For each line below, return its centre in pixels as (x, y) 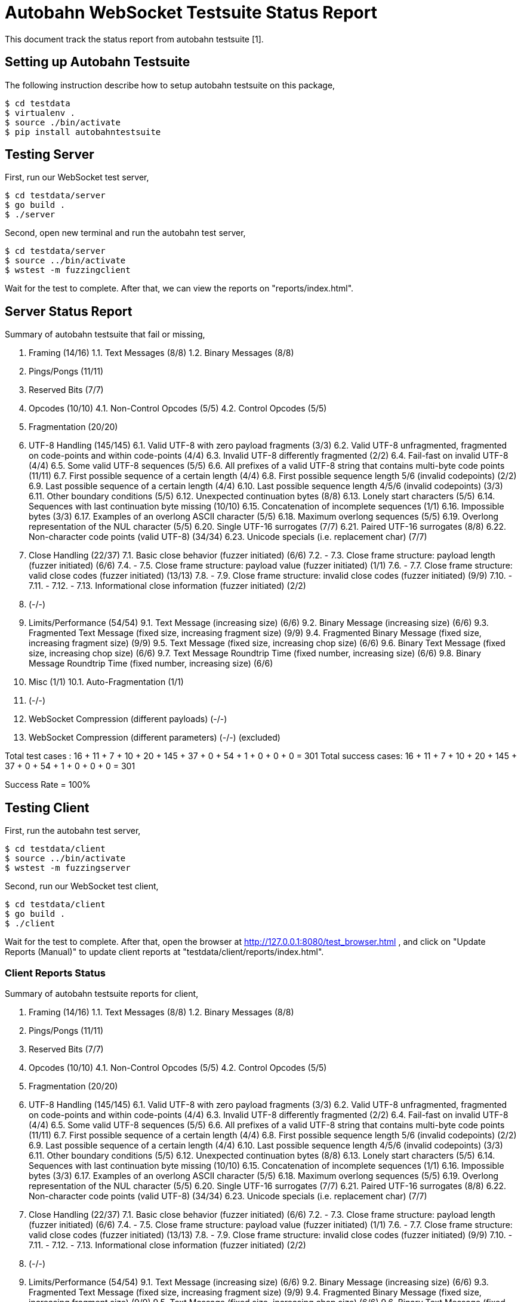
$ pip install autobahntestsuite (83, 132)
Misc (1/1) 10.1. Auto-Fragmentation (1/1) (106, 682)
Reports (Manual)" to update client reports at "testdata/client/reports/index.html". (164, 952)
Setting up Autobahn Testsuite (98, 62)
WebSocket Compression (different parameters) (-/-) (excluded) (155, 738)
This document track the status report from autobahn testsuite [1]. (134, 39)
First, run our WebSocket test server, (77, 177)
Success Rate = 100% (48, 785)
